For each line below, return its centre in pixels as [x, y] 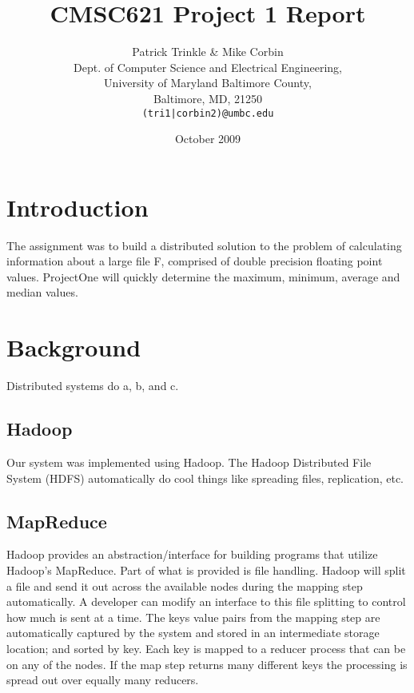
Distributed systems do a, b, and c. [93, 386]
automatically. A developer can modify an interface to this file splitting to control [206, 601]
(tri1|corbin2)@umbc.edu [208, 113]
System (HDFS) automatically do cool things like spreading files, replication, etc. [205, 478]
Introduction [78, 207]
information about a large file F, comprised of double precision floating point [195, 261]
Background [74, 347]
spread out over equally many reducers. [103, 680]
